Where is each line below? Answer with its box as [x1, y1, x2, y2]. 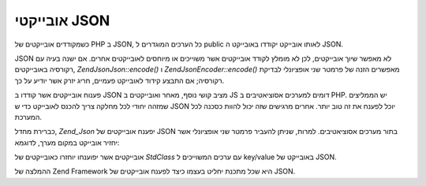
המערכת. [14, 112, 43, 121]
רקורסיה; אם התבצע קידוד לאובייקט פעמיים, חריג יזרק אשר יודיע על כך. [14, 76, 225, 85]
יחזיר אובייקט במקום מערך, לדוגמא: [14, 138, 120, 147]
